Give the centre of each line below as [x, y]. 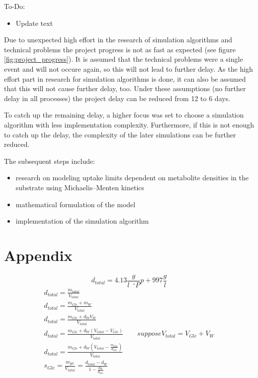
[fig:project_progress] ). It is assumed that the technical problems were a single [124, 59]
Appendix [38, 255]
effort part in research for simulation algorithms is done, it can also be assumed [125, 78]
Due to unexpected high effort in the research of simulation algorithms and [118, 40]
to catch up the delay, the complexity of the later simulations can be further [120, 134]
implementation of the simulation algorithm [82, 221]
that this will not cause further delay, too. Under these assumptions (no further [125, 88]
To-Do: [15, 6]
